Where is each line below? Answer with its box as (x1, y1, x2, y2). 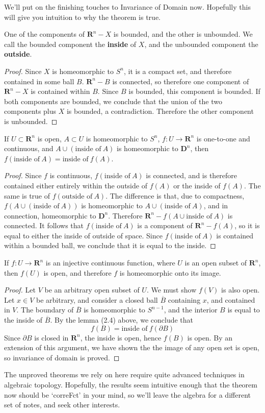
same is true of (4, 190, 50, 201)
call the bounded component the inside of (4, 38, 137, 49)
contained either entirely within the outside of (4, 180, 147, 190)
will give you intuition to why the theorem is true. (4, 11, 161, 22)
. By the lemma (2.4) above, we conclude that (50, 314, 193, 325)
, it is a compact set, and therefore (123, 65, 232, 76)
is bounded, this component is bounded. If (128, 86, 260, 96)
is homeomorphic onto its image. (119, 267, 221, 278)
